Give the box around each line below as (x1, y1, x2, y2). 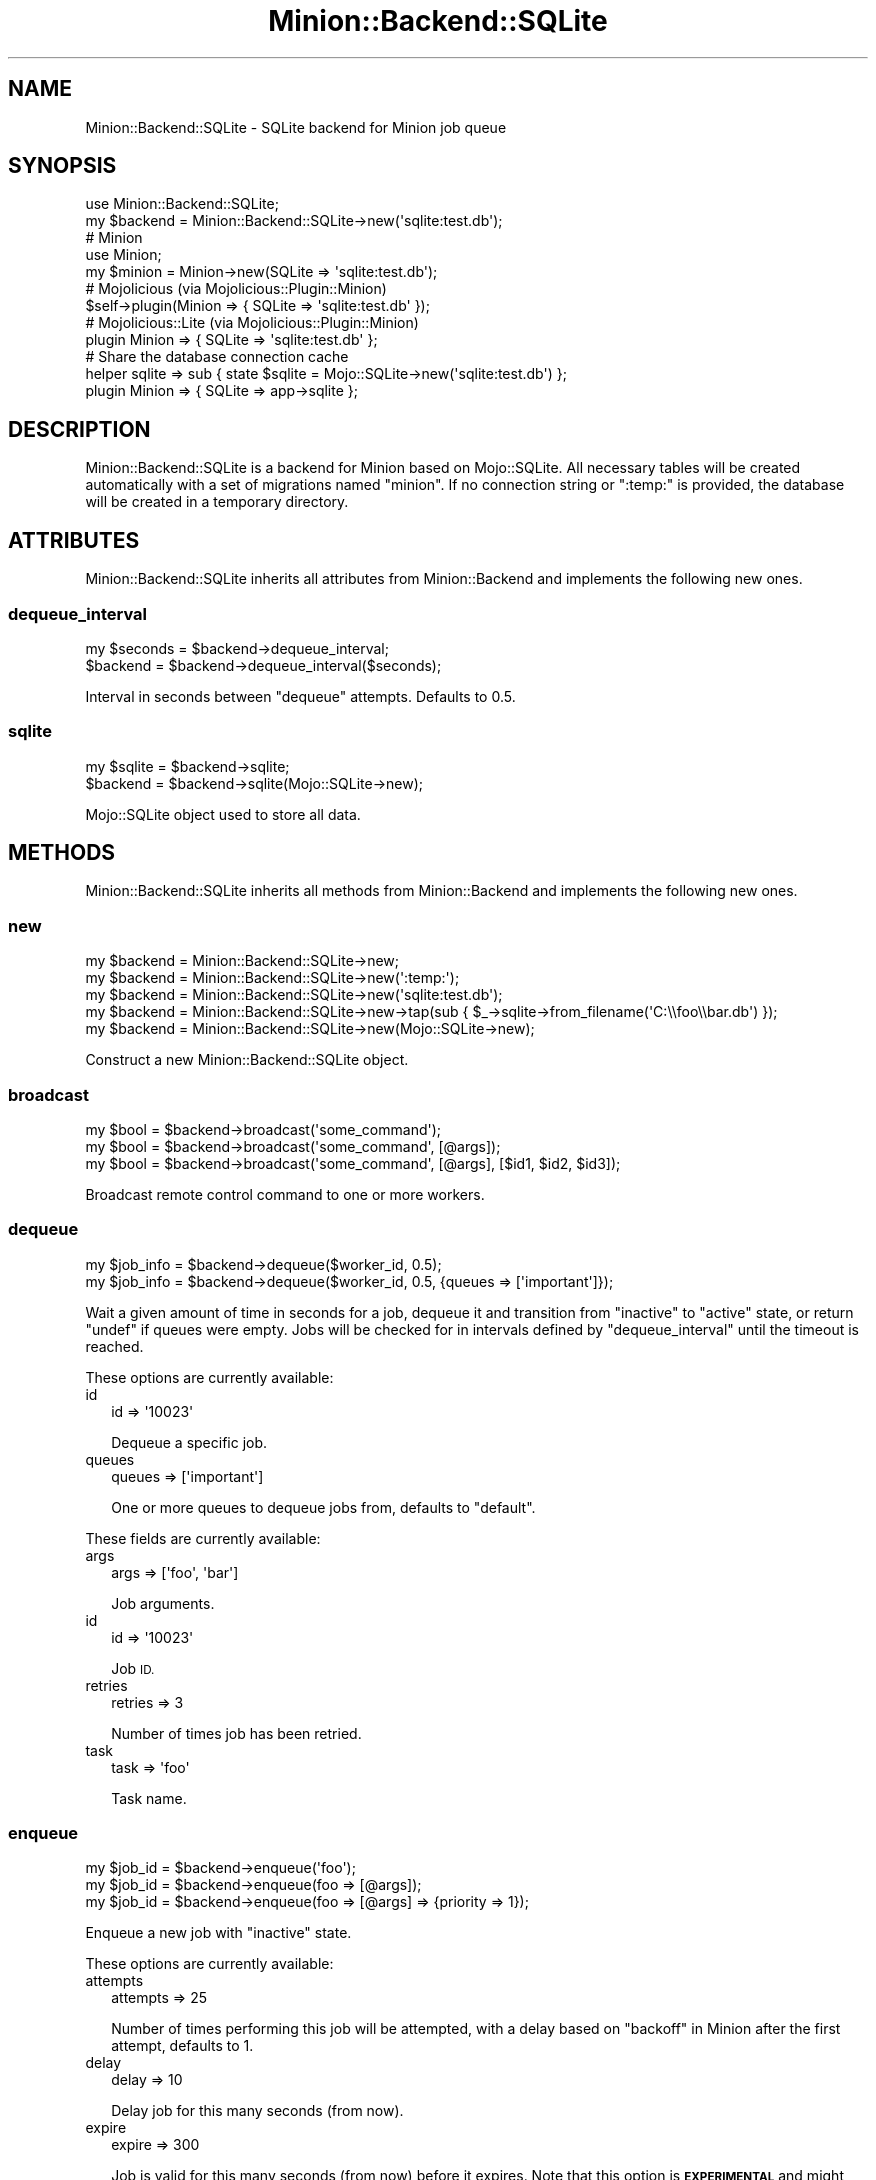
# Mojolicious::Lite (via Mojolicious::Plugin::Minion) (85, 314, 419, 332)
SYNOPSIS (8, 153, 117, 179)
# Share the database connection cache (85, 348, 349, 366)
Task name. (111, 1789, 187, 1807)
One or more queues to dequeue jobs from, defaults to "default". (111, 1498, 536, 1516)
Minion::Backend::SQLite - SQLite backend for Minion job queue (85, 118, 507, 136)
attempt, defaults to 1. (111, 2037, 254, 2055)
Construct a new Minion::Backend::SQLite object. (85, 1051, 409, 1069)
